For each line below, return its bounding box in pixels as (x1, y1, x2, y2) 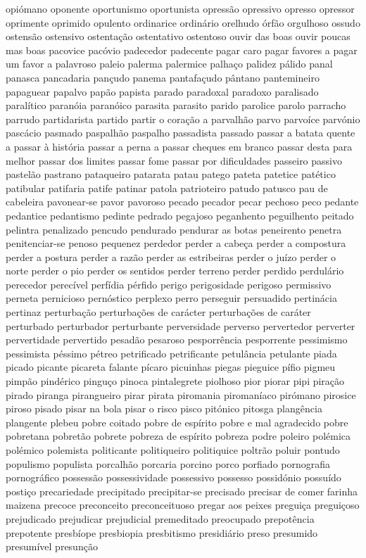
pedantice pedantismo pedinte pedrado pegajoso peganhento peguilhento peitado (6, 208, 354, 222)
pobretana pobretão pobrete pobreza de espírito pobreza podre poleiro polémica (6, 429, 351, 443)
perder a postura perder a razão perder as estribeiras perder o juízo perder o (6, 249, 336, 264)
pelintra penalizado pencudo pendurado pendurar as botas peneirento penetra (6, 222, 342, 236)
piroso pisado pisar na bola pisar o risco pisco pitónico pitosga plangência (6, 401, 322, 416)
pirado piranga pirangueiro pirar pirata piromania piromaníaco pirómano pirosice (6, 387, 356, 402)
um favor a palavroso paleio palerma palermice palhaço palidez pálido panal (6, 56, 333, 71)
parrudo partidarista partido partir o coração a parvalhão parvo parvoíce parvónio (6, 111, 360, 126)
